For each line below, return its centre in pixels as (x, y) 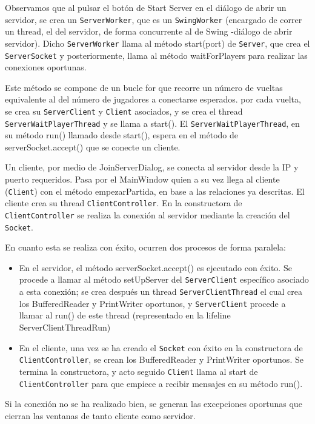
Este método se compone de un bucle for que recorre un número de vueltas (144, 87)
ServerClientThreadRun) (65, 327)
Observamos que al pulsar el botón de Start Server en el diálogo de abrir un (146, 7)
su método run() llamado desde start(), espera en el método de (122, 135)
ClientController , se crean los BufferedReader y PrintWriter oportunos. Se (161, 359)
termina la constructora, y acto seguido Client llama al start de (138, 371)
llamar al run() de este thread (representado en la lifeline (125, 315)
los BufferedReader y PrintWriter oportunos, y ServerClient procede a (152, 303)
